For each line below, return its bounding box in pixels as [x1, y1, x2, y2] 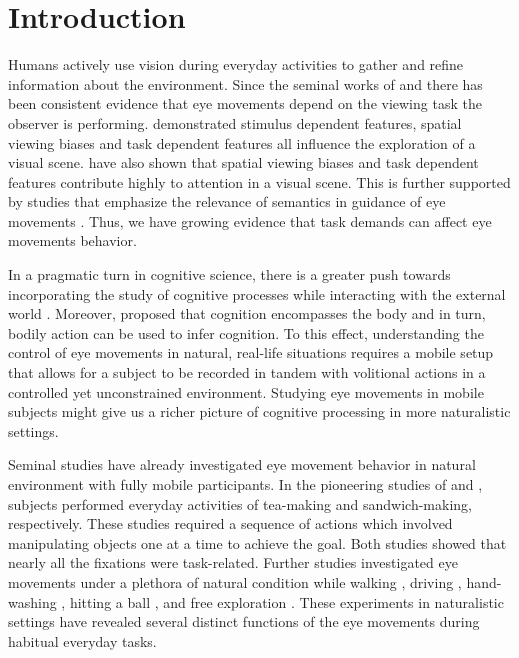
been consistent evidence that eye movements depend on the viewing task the [8, 93, 482, 114]
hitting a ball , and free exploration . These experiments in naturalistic [69, 591, 504, 612]
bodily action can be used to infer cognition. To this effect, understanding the [8, 322, 484, 343]
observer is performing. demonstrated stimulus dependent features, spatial [8, 112, 462, 133]
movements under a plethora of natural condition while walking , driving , [8, 571, 462, 592]
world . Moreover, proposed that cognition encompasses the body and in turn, [8, 303, 486, 324]
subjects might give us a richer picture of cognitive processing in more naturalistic [8, 401, 511, 422]
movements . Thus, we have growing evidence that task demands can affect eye [8, 210, 492, 231]
